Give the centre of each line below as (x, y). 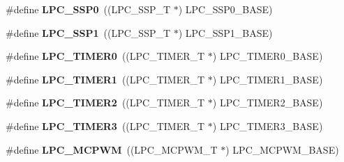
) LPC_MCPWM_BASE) (282, 149)
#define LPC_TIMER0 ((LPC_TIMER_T (105, 56)
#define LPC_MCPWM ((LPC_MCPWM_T (112, 149)
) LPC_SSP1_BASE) (225, 32)
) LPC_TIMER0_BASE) (268, 56)
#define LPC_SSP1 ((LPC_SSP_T (88, 32)
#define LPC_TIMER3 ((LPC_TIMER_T (105, 125)
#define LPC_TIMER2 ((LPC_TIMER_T (105, 103)
